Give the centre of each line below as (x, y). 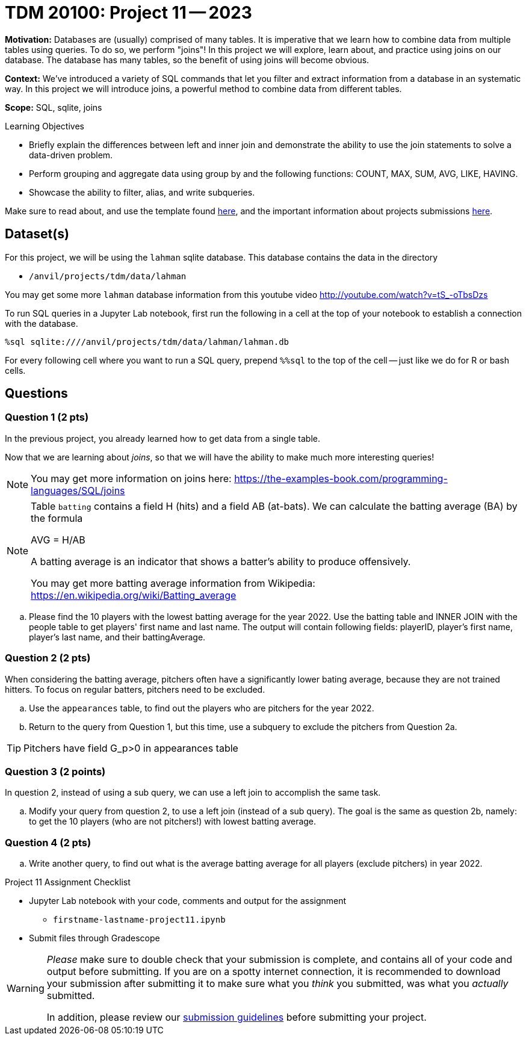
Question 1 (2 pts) (47, 417)
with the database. (42, 323)
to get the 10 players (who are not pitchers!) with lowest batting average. (173, 822)
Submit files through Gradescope (94, 938)
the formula (57, 518)
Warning (26, 989)
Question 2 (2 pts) (48, 658)
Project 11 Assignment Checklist (68, 882)
